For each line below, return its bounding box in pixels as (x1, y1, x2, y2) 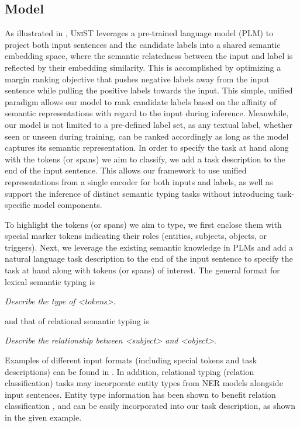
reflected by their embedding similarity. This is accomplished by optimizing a (5, 61, 281, 73)
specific (5, 199, 31, 211)
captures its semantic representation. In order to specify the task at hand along (5, 141, 289, 154)
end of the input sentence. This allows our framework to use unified (5, 164, 247, 176)
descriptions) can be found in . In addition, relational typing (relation (5, 365, 254, 377)
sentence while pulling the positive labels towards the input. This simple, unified (5, 84, 293, 96)
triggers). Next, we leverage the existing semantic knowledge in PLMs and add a (5, 241, 294, 253)
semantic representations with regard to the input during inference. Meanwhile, (5, 107, 289, 119)
